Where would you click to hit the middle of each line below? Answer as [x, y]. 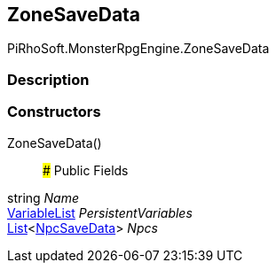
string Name [43, 197]
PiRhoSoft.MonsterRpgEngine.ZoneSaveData [138, 49]
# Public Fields [86, 170]
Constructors [54, 112]
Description [48, 79]
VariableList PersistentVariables [100, 212]
